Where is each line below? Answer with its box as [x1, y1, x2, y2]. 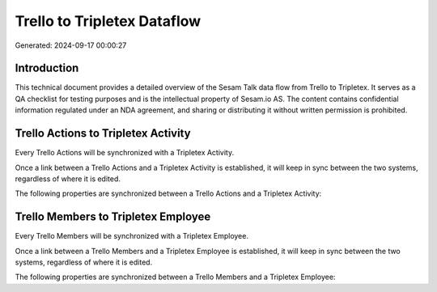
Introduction [15, 61, 79, 75]
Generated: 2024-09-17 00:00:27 [15, 40, 127, 50]
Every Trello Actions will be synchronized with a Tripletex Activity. [15, 148, 235, 158]
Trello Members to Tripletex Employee [15, 210, 211, 224]
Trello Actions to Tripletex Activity [15, 126, 191, 141]
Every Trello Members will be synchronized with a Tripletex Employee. [15, 231, 248, 241]
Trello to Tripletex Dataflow [15, 12, 202, 30]
